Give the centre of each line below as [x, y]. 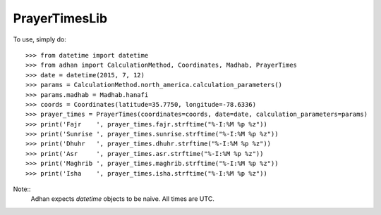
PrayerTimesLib [60, 18]
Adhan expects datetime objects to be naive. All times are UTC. [122, 199]
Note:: [22, 189]
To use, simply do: [40, 39]
